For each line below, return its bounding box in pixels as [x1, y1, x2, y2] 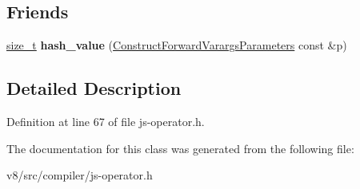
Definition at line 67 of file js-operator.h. [6, 113, 205, 129]
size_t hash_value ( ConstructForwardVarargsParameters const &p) [6, 37, 347, 53]
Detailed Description [6, 76, 182, 100]
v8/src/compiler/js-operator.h [6, 167, 153, 183]
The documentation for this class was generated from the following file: [6, 140, 354, 156]
